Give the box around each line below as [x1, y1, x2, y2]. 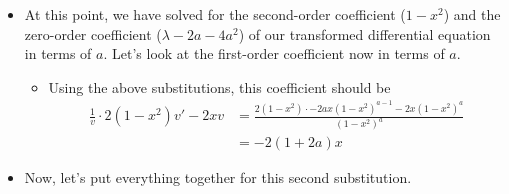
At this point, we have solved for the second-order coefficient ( [24, 4, 406, 24]
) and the [443, 4, 501, 24]
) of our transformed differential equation [238, 23, 491, 44]
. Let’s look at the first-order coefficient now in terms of [103, 43, 445, 64]
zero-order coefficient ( [24, 23, 162, 44]
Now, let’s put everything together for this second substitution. [24, 167, 412, 188]
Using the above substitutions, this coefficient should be [48, 76, 391, 97]
